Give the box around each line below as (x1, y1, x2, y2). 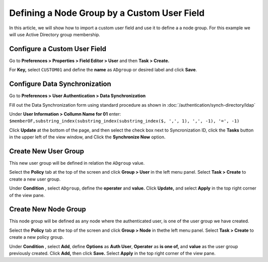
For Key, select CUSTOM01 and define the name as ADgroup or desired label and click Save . (9, 67, 197, 73)
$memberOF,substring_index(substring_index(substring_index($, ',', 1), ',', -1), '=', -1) (9, 118, 240, 124)
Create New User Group (9, 147, 84, 155)
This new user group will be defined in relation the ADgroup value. (9, 160, 145, 166)
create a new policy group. (9, 234, 64, 240)
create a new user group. (9, 176, 61, 182)
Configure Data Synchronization (9, 80, 112, 88)
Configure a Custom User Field (9, 45, 107, 53)
